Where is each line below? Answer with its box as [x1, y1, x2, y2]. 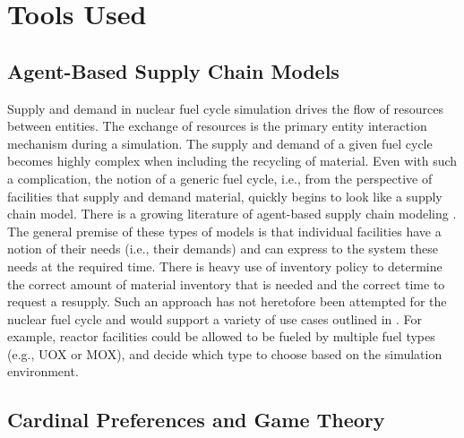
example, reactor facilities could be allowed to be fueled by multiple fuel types [7, 327, 435, 346]
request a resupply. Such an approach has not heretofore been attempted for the [7, 292, 447, 311]
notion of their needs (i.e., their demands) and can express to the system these [7, 239, 438, 258]
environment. [7, 362, 79, 381]
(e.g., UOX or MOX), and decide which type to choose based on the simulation [7, 344, 443, 363]
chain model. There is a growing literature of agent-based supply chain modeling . [7, 204, 457, 223]
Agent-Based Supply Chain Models [7, 56, 339, 84]
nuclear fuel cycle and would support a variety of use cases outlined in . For [7, 309, 423, 328]
